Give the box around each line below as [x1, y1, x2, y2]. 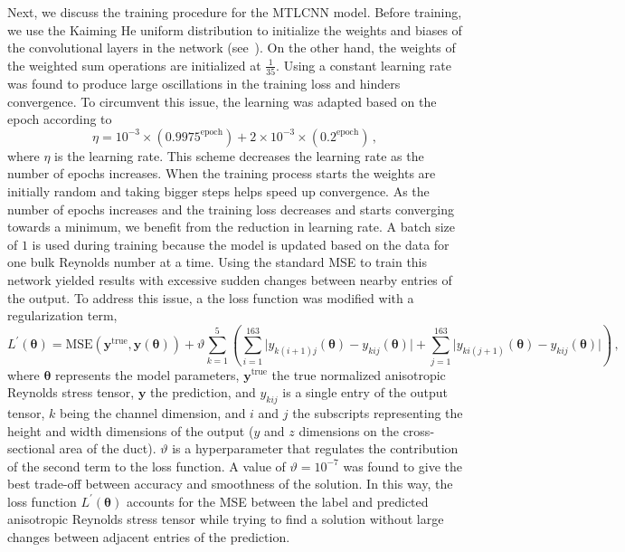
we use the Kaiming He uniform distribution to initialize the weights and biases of [7, 20, 462, 39]
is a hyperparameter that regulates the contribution [172, 439, 459, 458]
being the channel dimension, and [59, 403, 246, 422]
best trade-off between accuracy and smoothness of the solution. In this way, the [7, 474, 453, 493]
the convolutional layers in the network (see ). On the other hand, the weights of [7, 38, 456, 57]
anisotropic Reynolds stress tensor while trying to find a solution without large [7, 509, 444, 528]
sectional [7, 439, 55, 458]
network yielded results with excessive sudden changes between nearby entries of [7, 271, 452, 290]
